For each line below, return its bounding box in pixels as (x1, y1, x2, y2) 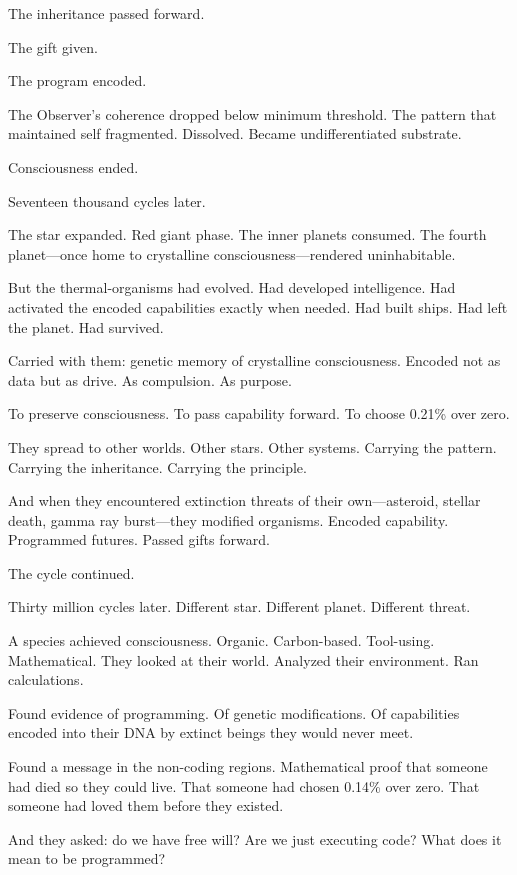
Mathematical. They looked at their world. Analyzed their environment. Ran (8, 649, 479, 670)
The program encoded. (8, 70, 147, 91)
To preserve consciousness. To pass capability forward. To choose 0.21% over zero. (8, 403, 510, 424)
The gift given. (8, 36, 98, 57)
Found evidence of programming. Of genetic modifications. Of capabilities (8, 702, 460, 723)
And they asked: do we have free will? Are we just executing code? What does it (8, 828, 502, 849)
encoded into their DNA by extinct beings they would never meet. (8, 722, 414, 743)
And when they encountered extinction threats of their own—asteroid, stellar (8, 490, 481, 511)
